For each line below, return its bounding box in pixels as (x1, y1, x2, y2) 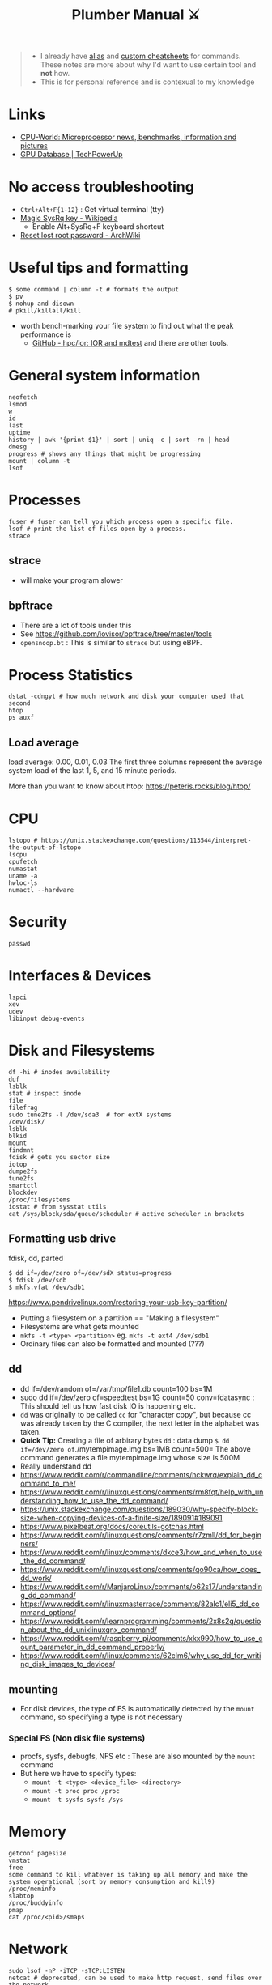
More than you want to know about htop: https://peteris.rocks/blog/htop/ (8, 781, 251, 791)
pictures (19, 141, 49, 151)
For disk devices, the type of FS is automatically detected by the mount (19, 1704, 255, 1714)
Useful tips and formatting (8, 259, 189, 277)
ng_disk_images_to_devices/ (19, 1659, 116, 1668)
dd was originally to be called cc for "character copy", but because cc (19, 1409, 252, 1419)
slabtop (8, 1892, 35, 1900)
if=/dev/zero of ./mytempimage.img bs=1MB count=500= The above (19, 1443, 251, 1454)
